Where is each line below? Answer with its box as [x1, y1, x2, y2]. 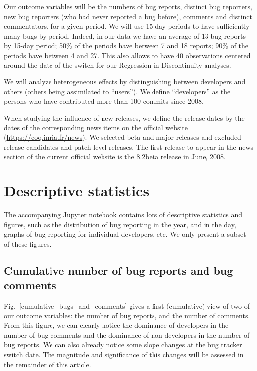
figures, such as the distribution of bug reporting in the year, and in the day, [4, 219, 236, 229]
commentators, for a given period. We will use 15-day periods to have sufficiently [4, 21, 250, 31]
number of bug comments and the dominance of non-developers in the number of [4, 329, 250, 340]
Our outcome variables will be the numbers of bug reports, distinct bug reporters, [4, 1, 252, 11]
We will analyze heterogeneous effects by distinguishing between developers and [4, 76, 246, 87]
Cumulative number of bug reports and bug [4, 262, 233, 278]
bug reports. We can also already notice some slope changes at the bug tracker [4, 339, 242, 350]
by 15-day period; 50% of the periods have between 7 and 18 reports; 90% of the [4, 40, 249, 51]
